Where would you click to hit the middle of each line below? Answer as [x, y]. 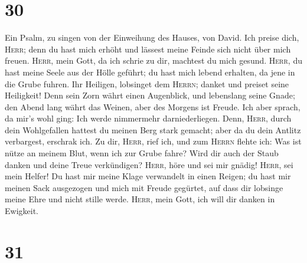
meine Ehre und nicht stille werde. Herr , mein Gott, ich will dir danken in [140, 199]
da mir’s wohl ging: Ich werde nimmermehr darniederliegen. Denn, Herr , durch [148, 118]
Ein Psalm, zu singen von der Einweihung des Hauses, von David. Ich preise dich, [152, 37]
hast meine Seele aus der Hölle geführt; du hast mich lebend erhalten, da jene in [150, 72]
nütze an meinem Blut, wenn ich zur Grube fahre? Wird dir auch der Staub [142, 153]
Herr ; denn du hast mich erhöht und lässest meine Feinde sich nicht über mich [148, 49]
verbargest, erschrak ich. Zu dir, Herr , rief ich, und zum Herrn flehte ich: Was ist [153, 141]
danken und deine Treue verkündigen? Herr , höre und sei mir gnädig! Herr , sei [149, 164]
